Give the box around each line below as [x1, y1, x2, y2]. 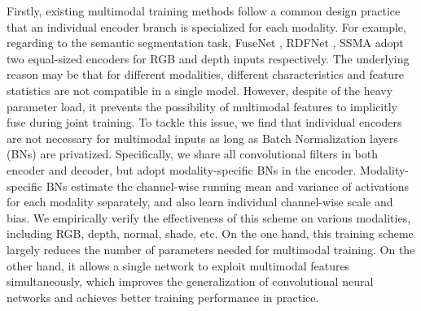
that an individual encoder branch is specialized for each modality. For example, [7, 18, 406, 35]
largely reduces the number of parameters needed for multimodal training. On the [7, 240, 415, 257]
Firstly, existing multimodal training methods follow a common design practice [7, 2, 401, 19]
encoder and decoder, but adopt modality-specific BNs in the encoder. [7, 161, 357, 178]
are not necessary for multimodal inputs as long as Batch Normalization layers [7, 129, 398, 146]
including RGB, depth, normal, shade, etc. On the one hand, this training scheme [7, 225, 414, 242]
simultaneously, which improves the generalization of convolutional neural [7, 273, 374, 290]
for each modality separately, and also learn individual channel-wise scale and [7, 193, 393, 210]
